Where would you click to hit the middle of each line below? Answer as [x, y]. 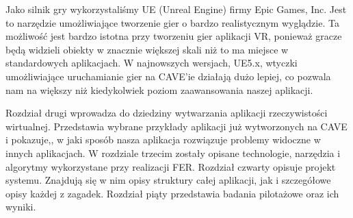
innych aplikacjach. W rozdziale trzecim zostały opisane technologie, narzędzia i [173, 153]
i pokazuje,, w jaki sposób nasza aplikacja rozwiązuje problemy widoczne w [163, 140]
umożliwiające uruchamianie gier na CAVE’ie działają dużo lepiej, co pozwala [168, 76]
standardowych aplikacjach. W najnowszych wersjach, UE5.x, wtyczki [152, 63]
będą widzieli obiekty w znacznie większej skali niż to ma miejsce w [147, 49]
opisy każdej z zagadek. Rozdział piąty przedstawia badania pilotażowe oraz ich [172, 193]
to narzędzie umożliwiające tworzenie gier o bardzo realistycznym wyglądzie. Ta [172, 22]
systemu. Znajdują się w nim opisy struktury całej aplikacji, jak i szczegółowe [168, 180]
